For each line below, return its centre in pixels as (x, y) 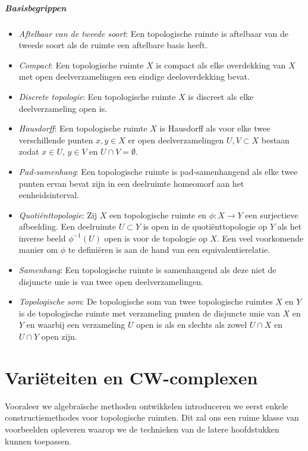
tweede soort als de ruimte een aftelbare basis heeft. (113, 45)
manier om (38, 250)
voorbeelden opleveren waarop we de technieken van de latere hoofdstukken (142, 429)
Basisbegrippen (36, 7)
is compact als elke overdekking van (221, 65)
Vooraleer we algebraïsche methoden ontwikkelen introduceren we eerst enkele (147, 405)
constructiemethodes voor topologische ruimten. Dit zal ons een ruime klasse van (152, 417)
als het (290, 226)
